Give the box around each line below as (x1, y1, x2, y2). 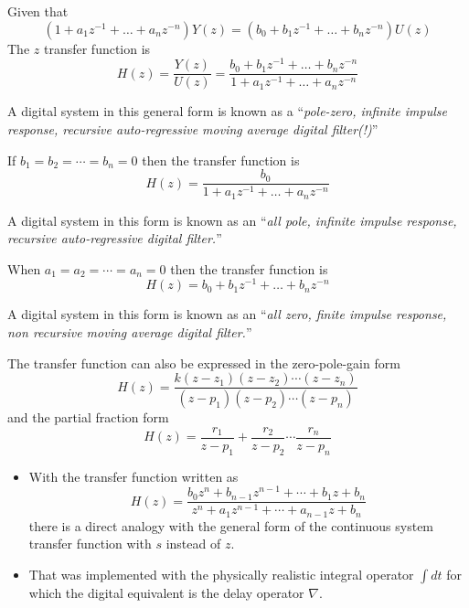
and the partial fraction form (7, 408, 169, 427)
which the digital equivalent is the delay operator (28, 583, 304, 602)
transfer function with (28, 534, 152, 553)
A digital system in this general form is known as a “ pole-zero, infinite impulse (7, 101, 447, 121)
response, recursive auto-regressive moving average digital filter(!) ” (7, 119, 378, 138)
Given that (7, 2, 69, 20)
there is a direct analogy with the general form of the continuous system (28, 516, 434, 535)
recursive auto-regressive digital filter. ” (7, 229, 222, 248)
